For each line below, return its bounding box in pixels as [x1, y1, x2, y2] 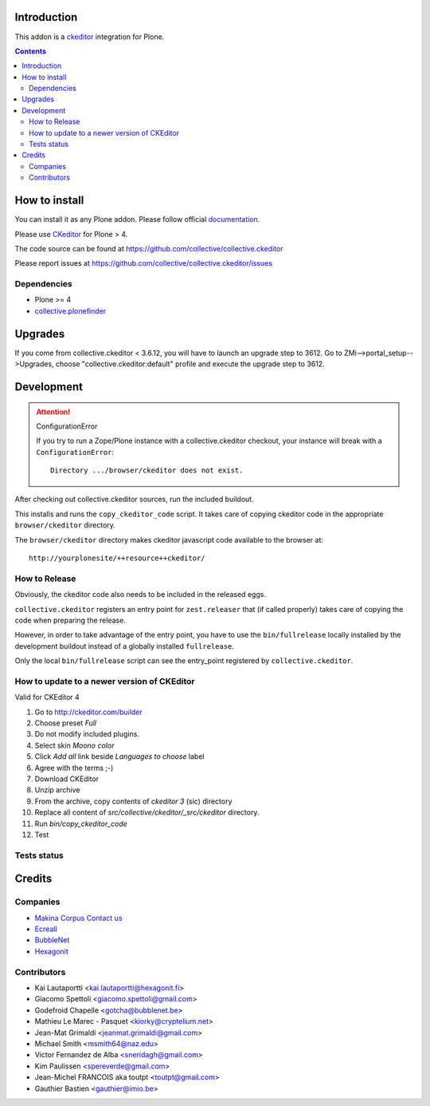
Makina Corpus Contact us [34, 913, 123, 922]
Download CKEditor [34, 774, 100, 784]
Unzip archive [34, 785, 80, 795]
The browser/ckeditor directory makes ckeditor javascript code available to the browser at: [14, 535, 324, 544]
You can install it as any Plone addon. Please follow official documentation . [14, 215, 260, 224]
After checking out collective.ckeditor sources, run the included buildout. [14, 495, 254, 504]
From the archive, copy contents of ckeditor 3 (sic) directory [34, 796, 233, 806]
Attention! [36, 407, 71, 417]
